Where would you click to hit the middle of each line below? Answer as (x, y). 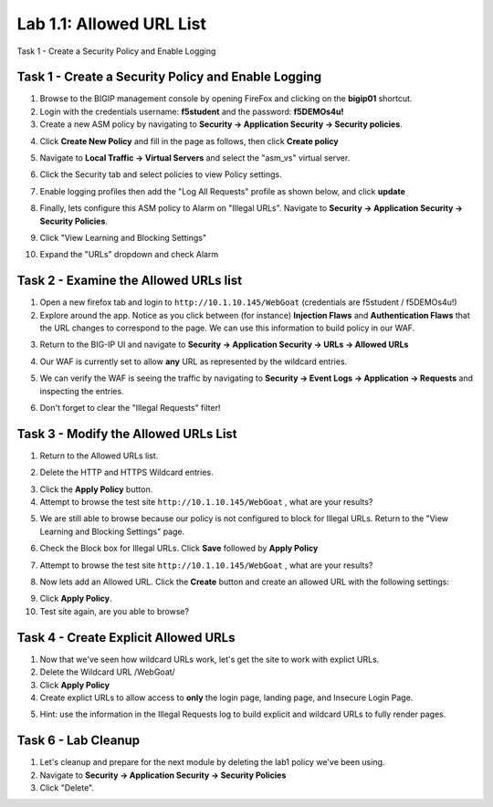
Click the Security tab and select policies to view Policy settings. (161, 174)
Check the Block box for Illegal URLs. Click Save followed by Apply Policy (179, 549)
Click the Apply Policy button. (96, 489)
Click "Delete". (67, 787)
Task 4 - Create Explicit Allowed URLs (126, 638)
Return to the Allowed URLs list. (99, 456)
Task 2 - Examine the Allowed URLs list (129, 281)
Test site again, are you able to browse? (115, 611)
